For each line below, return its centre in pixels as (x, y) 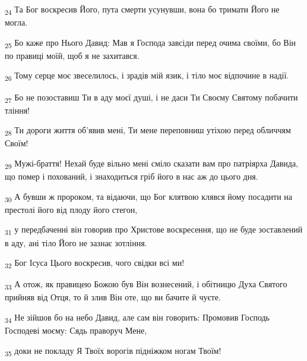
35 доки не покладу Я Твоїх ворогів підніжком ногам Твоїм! (113, 351)
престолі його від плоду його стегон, (71, 209)
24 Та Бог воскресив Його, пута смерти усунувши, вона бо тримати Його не (142, 10)
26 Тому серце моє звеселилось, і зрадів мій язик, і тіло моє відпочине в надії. (147, 76)
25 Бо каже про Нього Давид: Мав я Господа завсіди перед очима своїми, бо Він (151, 43)
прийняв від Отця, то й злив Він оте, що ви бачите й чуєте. (113, 297)
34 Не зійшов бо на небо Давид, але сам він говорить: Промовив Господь (137, 318)
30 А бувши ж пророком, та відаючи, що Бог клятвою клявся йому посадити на (149, 197)
